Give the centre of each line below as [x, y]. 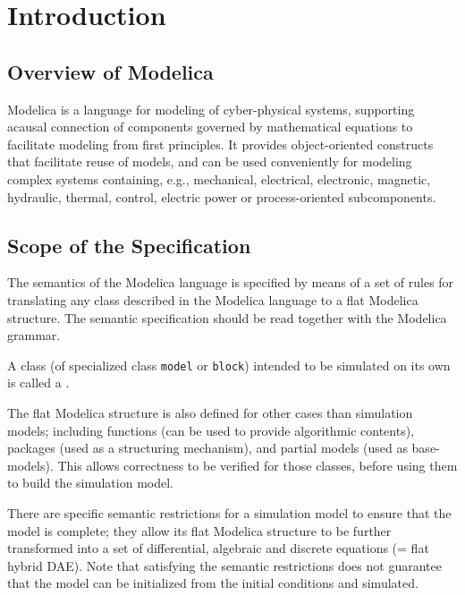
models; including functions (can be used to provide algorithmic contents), [211, 430]
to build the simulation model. [90, 483]
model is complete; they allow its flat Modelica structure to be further [199, 530]
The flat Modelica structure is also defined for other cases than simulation [210, 412]
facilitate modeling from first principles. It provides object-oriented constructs [220, 144]
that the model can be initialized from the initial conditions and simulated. [213, 583]
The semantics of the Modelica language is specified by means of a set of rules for [231, 282]
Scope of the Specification [129, 245]
